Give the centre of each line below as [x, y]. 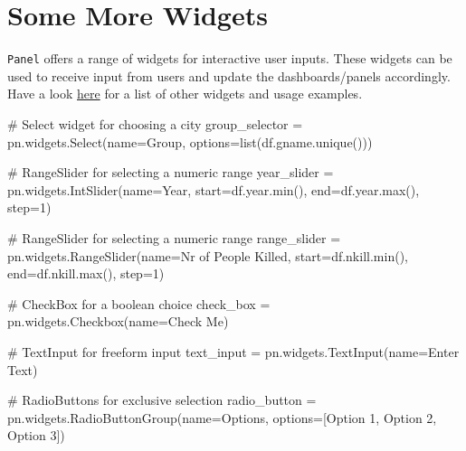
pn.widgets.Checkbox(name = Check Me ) [118, 321]
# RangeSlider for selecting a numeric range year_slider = [171, 172]
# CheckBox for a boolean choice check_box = [139, 303]
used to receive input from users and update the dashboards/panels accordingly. [229, 75]
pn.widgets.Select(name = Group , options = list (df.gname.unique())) [190, 141]
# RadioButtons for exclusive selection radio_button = [162, 400]
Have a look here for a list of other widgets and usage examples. [185, 94]
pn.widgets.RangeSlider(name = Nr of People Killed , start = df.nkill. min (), [208, 255]
